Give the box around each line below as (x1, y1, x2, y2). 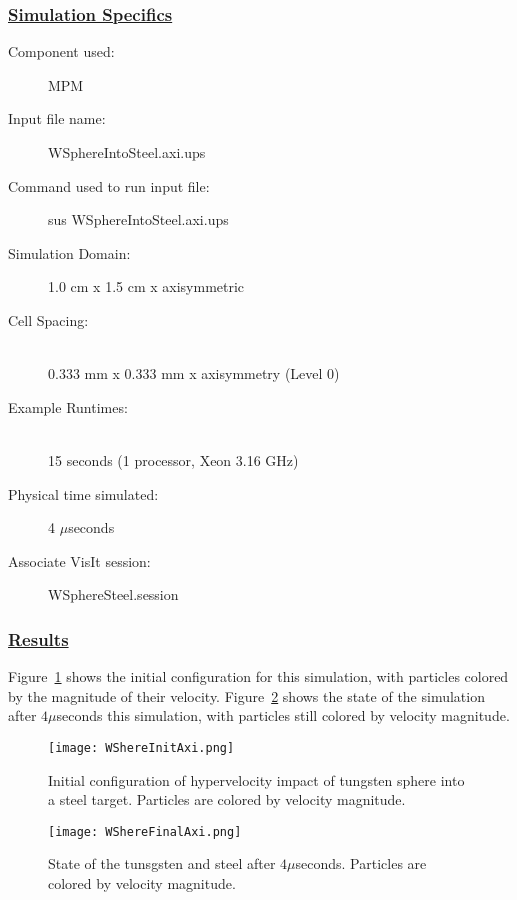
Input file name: (8, 108, 106, 129)
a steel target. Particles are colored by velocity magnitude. (48, 789, 406, 810)
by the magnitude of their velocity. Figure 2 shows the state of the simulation (8, 685, 485, 706)
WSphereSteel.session (48, 584, 179, 605)
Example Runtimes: (8, 396, 128, 417)
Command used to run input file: (8, 175, 210, 196)
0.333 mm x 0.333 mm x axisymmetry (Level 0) (48, 363, 340, 384)
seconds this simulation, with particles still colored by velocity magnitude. (56, 705, 510, 726)
